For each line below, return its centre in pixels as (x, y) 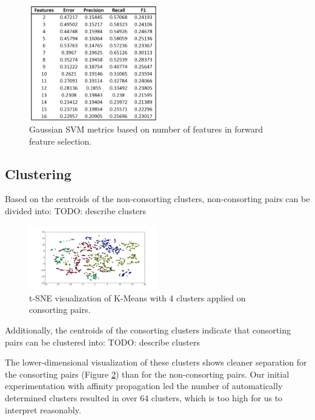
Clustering (38, 173)
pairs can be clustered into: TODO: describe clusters (102, 342)
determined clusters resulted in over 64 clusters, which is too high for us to (144, 398)
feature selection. (61, 141)
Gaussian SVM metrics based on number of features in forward (146, 129)
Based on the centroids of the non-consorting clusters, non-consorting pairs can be (157, 199)
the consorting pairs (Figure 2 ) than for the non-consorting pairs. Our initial (147, 374)
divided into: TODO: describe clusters (76, 211)
